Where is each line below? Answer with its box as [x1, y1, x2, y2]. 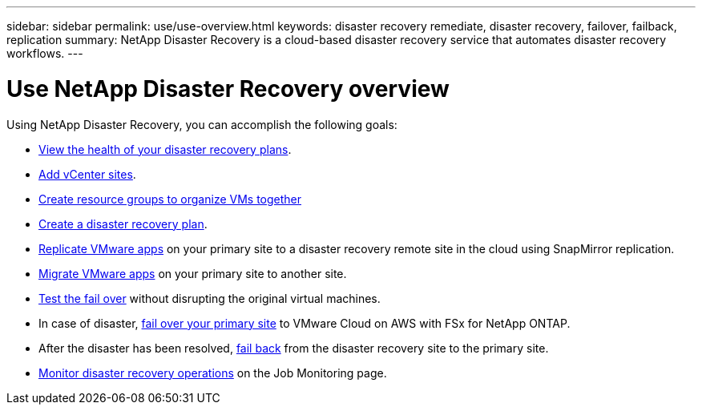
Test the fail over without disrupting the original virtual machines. [38, 291, 381, 305]
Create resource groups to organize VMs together [38, 191, 302, 206]
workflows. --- [6, 46, 83, 60]
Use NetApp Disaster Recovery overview [6, 75, 450, 103]
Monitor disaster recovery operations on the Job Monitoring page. [38, 365, 387, 380]
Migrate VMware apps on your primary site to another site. [38, 266, 347, 280]
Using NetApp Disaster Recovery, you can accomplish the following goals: [6, 117, 397, 131]
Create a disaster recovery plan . [38, 216, 208, 231]
